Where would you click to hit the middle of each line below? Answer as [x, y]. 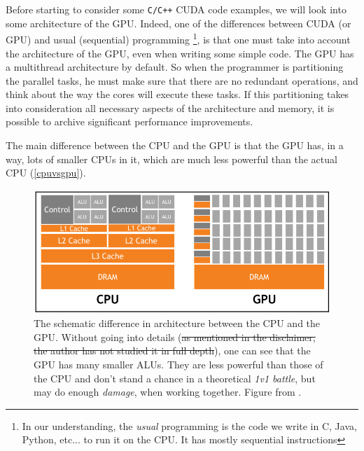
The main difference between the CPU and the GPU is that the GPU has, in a [175, 145]
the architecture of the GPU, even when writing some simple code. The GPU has [180, 53]
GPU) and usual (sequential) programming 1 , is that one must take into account [178, 38]
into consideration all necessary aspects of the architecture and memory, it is [170, 107]
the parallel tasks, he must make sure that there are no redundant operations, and [182, 80]
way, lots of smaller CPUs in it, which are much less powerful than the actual [171, 159]
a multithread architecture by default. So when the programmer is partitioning [175, 67]
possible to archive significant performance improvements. [129, 122]
